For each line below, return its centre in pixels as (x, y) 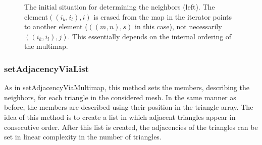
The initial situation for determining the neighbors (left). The (120, 7)
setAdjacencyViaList (46, 68)
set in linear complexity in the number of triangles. (83, 137)
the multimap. (46, 46)
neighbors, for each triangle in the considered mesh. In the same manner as (120, 97)
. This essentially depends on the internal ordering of (150, 36)
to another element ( (56, 26)
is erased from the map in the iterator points (163, 16)
